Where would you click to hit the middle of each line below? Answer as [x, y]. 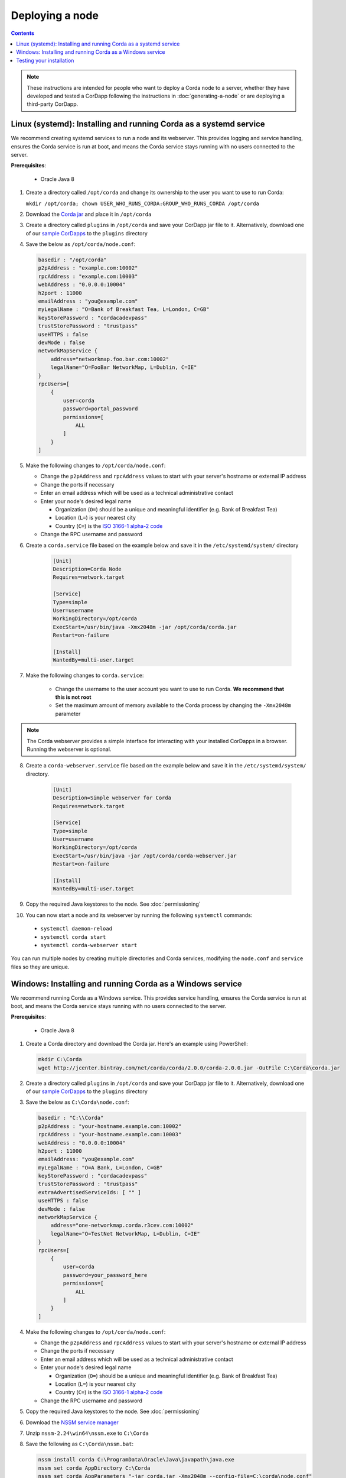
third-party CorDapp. [53, 104]
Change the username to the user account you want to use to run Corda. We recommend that [170, 689]
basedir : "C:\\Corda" [71, 1118]
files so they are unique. [40, 967]
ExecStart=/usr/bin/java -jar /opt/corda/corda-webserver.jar [145, 855]
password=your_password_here [105, 1275]
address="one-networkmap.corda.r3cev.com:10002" [122, 1226]
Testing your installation [45, 60]
